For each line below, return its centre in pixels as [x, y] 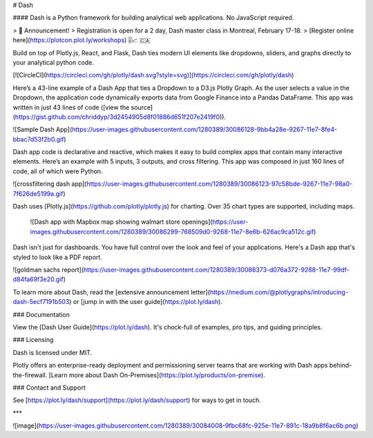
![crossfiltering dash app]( [50, 184]
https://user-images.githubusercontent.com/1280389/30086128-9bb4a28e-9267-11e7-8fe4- [204, 130]
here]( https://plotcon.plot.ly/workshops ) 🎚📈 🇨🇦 [82, 40]
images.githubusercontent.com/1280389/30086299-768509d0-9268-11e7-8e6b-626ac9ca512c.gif [172, 231]
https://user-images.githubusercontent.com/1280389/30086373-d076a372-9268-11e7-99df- [217, 269]
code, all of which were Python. [58, 171]
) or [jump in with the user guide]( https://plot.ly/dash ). [146, 302]
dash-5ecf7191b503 [41, 302]
